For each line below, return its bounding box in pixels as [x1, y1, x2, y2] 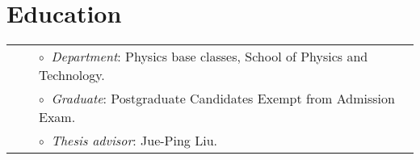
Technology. [39, 65, 105, 85]
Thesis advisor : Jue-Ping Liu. [51, 131, 217, 150]
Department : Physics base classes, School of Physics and [51, 47, 368, 66]
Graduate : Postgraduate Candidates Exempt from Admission [51, 89, 395, 108]
